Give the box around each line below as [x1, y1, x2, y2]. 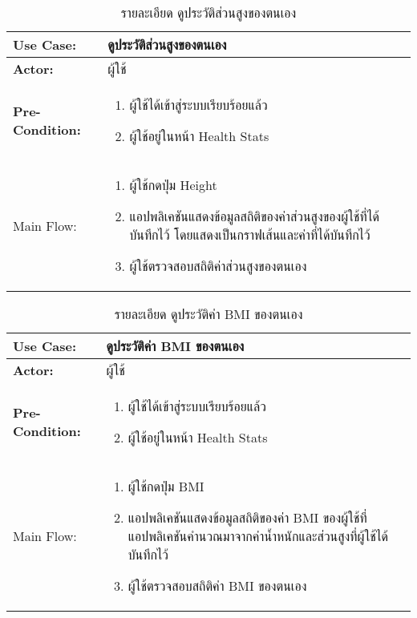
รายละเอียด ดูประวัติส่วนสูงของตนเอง [120, 3, 297, 22]
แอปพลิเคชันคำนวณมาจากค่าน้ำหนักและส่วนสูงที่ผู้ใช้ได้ [128, 527, 389, 545]
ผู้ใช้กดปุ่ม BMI [128, 477, 204, 495]
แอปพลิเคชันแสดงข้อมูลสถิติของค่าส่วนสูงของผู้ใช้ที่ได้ [129, 207, 379, 225]
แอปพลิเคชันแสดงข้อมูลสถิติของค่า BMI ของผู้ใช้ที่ [128, 508, 367, 527]
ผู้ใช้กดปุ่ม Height [129, 176, 217, 194]
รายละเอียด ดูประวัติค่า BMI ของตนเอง [114, 305, 303, 323]
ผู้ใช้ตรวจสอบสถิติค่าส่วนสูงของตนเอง [129, 256, 307, 275]
